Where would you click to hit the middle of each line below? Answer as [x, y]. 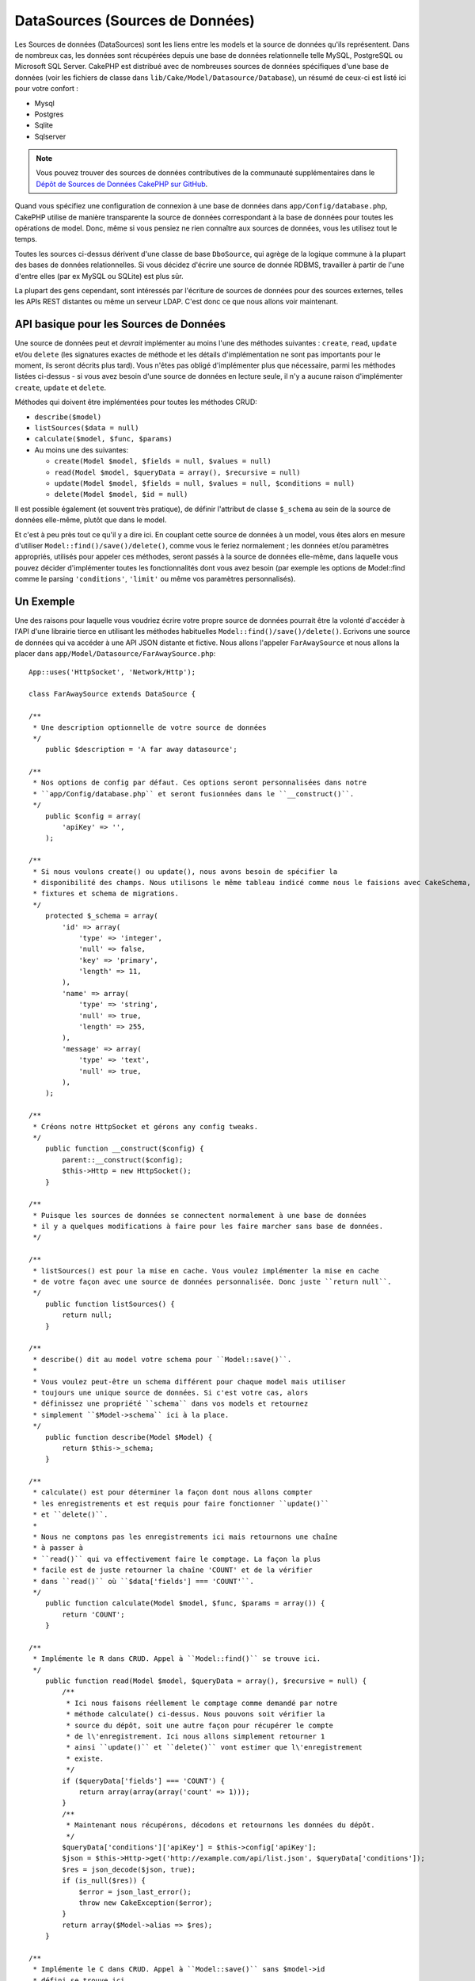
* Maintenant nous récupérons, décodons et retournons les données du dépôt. [220, 1825]
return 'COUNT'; [93, 1614]
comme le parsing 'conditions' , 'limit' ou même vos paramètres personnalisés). [155, 579]
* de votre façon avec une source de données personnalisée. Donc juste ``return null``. [212, 1282]
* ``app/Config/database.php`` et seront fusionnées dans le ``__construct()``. [194, 794]
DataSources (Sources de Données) [135, 21]
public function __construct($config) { [125, 1149]
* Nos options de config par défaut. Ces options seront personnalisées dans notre [200, 783]
